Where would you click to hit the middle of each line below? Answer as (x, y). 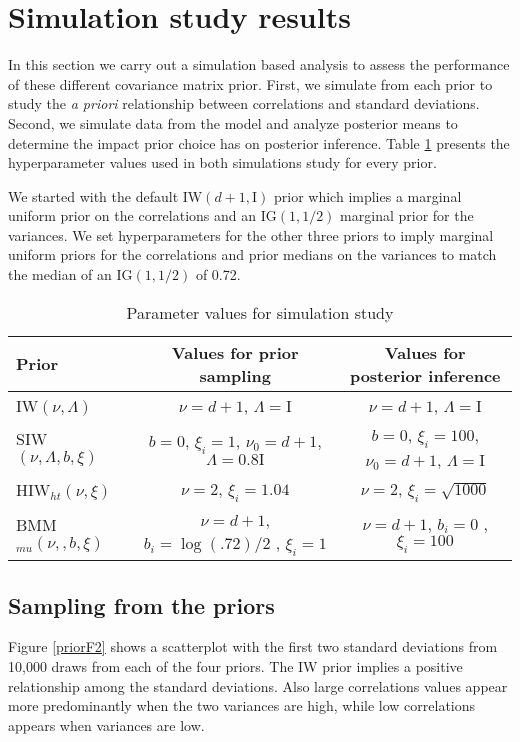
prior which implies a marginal (368, 195)
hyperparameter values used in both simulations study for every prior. (222, 162)
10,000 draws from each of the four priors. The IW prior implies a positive (235, 666)
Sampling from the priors (141, 604)
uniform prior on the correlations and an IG (142, 215)
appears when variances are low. (106, 724)
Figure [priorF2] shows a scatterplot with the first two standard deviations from (253, 646)
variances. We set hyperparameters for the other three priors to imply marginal (251, 234)
